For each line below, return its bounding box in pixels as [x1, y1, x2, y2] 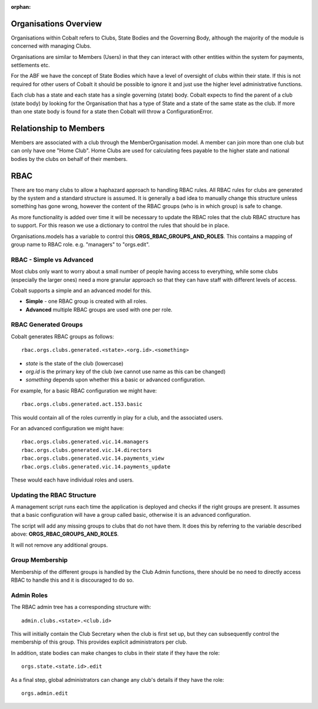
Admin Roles [11, 591, 48, 599]
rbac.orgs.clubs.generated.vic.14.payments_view [21, 455, 164, 462]
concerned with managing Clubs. [11, 42, 91, 50]
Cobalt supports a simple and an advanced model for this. [11, 286, 152, 294]
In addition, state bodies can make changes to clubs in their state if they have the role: [11, 649, 220, 657]
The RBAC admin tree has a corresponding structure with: [11, 604, 151, 611]
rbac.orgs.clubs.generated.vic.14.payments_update [21, 463, 171, 470]
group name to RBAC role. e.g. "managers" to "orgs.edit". [11, 240, 150, 248]
